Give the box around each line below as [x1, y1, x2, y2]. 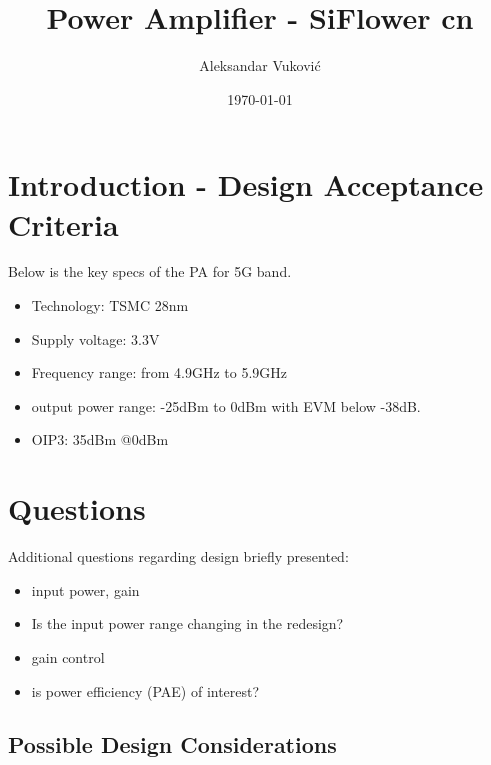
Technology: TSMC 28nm [31, 295, 189, 316]
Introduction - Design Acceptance [8, 164, 484, 205]
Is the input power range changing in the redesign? [31, 613, 344, 634]
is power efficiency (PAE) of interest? [31, 680, 260, 701]
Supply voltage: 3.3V [31, 328, 160, 349]
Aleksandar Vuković [199, 55, 321, 76]
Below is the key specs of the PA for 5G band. [8, 261, 292, 282]
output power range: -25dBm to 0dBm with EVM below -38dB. [31, 395, 421, 416]
